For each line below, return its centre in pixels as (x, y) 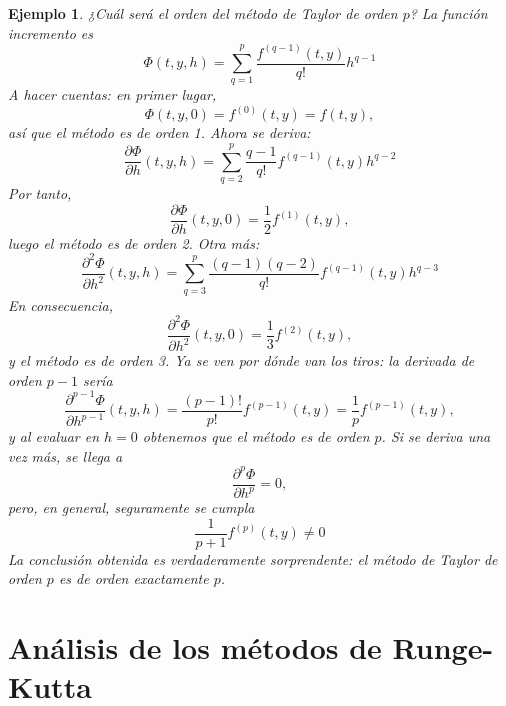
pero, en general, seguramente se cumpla (131, 507)
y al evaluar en (54, 435)
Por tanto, (40, 193)
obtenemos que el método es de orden (256, 435)
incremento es (50, 32)
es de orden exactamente (133, 578)
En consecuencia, (61, 304)
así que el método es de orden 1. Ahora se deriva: (159, 132)
